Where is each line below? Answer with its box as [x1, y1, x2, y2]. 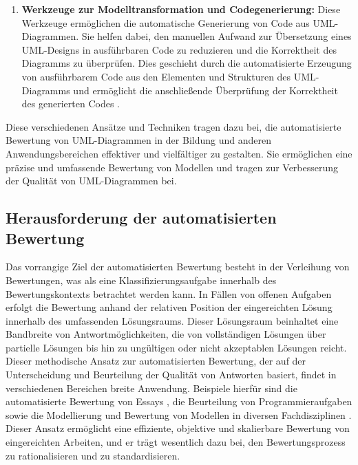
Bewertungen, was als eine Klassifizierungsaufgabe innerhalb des [6, 272, 277, 287]
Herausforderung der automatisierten [6, 207, 277, 228]
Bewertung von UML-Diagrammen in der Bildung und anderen [6, 133, 271, 147]
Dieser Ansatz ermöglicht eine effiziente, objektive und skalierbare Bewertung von [6, 421, 350, 435]
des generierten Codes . [21, 96, 120, 111]
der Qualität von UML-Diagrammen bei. [6, 173, 177, 188]
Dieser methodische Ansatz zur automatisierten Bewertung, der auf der [6, 354, 306, 368]
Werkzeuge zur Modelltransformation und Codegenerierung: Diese [21, 2, 341, 16]
